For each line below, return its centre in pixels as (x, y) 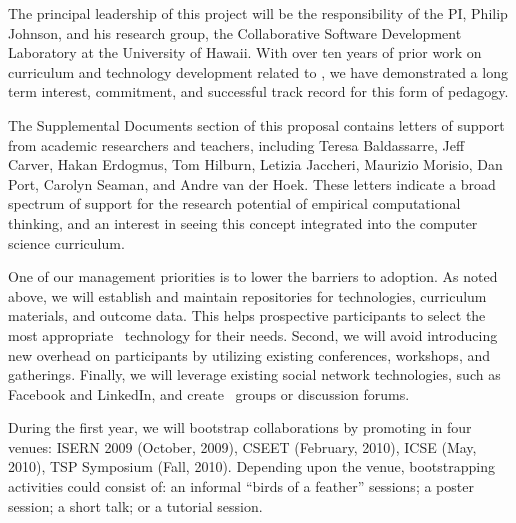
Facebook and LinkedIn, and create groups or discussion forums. (209, 393)
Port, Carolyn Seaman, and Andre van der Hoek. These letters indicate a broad (252, 183)
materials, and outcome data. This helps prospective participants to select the (247, 315)
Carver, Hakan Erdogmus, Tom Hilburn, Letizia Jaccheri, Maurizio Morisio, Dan (255, 164)
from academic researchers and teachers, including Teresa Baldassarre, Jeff (236, 144)
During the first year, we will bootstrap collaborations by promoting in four (240, 427)
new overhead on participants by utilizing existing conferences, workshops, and (249, 354)
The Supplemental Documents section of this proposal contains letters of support (256, 124)
